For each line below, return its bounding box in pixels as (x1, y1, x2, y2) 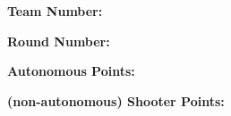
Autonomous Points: (7, 62, 135, 80)
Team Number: (7, 2, 103, 20)
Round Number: (7, 31, 110, 50)
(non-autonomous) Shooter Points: (7, 91, 225, 110)
